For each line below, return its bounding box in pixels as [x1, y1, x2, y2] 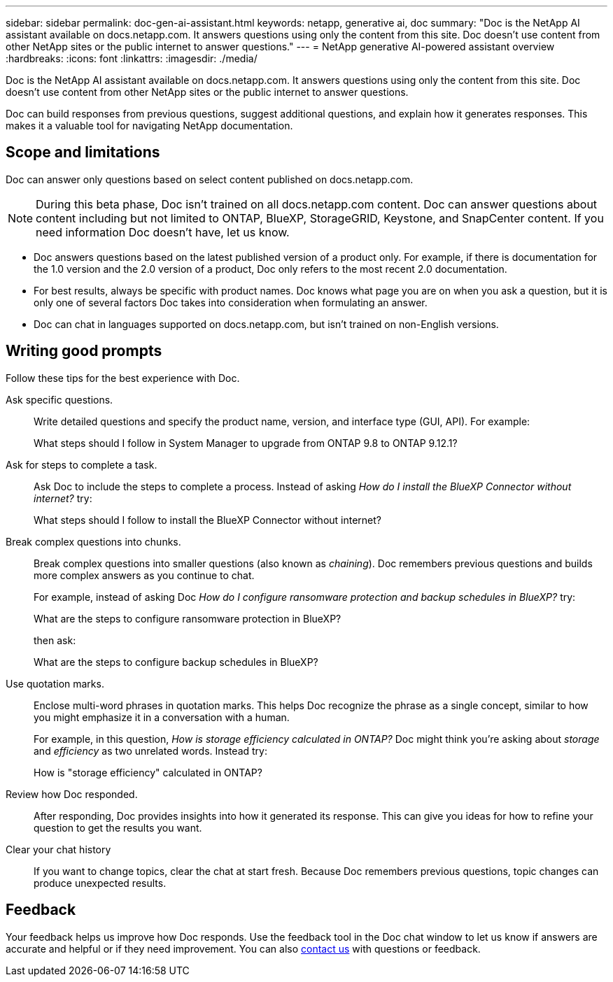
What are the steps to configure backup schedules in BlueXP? [34, 655, 318, 668]
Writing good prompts [6, 342, 162, 360]
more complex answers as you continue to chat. [34, 569, 255, 581]
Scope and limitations [6, 143, 160, 162]
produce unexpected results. [34, 876, 167, 889]
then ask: [34, 634, 76, 646]
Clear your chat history [6, 843, 111, 855]
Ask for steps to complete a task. [6, 458, 157, 471]
